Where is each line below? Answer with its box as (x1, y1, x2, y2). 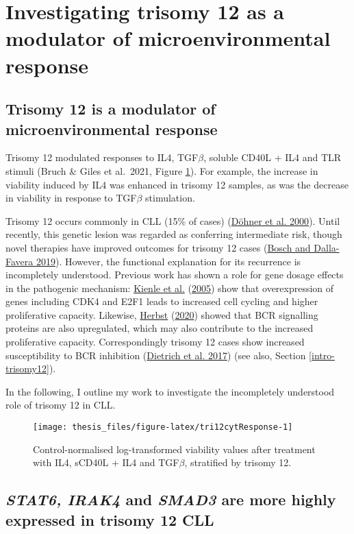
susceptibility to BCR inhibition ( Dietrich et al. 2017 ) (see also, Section (5, 348, 306, 362)
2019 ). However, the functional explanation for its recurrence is (36, 254, 301, 268)
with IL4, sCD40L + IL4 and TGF (33, 455, 179, 470)
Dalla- (314, 240, 340, 254)
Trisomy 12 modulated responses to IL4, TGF (5, 150, 199, 165)
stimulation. (145, 191, 195, 205)
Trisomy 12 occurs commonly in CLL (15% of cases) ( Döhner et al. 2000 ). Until (5, 213, 340, 228)
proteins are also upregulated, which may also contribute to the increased (5, 321, 314, 335)
